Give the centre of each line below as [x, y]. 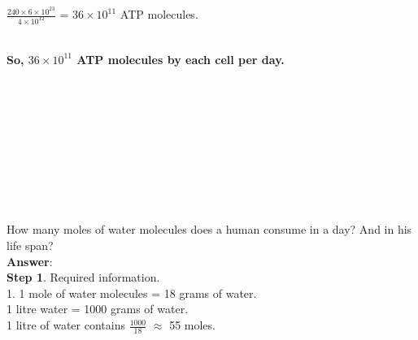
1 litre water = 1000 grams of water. [98, 309]
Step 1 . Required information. [83, 277]
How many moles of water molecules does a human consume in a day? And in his [209, 229]
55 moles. [192, 325]
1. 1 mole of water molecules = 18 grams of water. [132, 293]
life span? [30, 245]
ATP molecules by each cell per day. [181, 59]
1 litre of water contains [66, 325]
